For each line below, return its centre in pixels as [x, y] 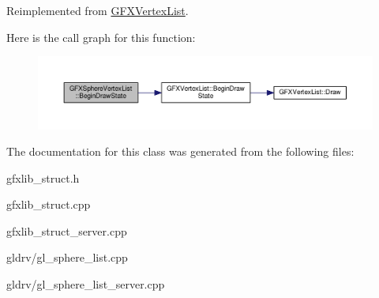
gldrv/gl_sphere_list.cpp [67, 257]
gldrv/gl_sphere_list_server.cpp [86, 284]
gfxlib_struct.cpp [49, 204]
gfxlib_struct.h [43, 177]
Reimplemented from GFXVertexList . [98, 10]
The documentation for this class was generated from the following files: [180, 151]
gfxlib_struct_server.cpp [67, 230]
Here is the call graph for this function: [101, 37]
